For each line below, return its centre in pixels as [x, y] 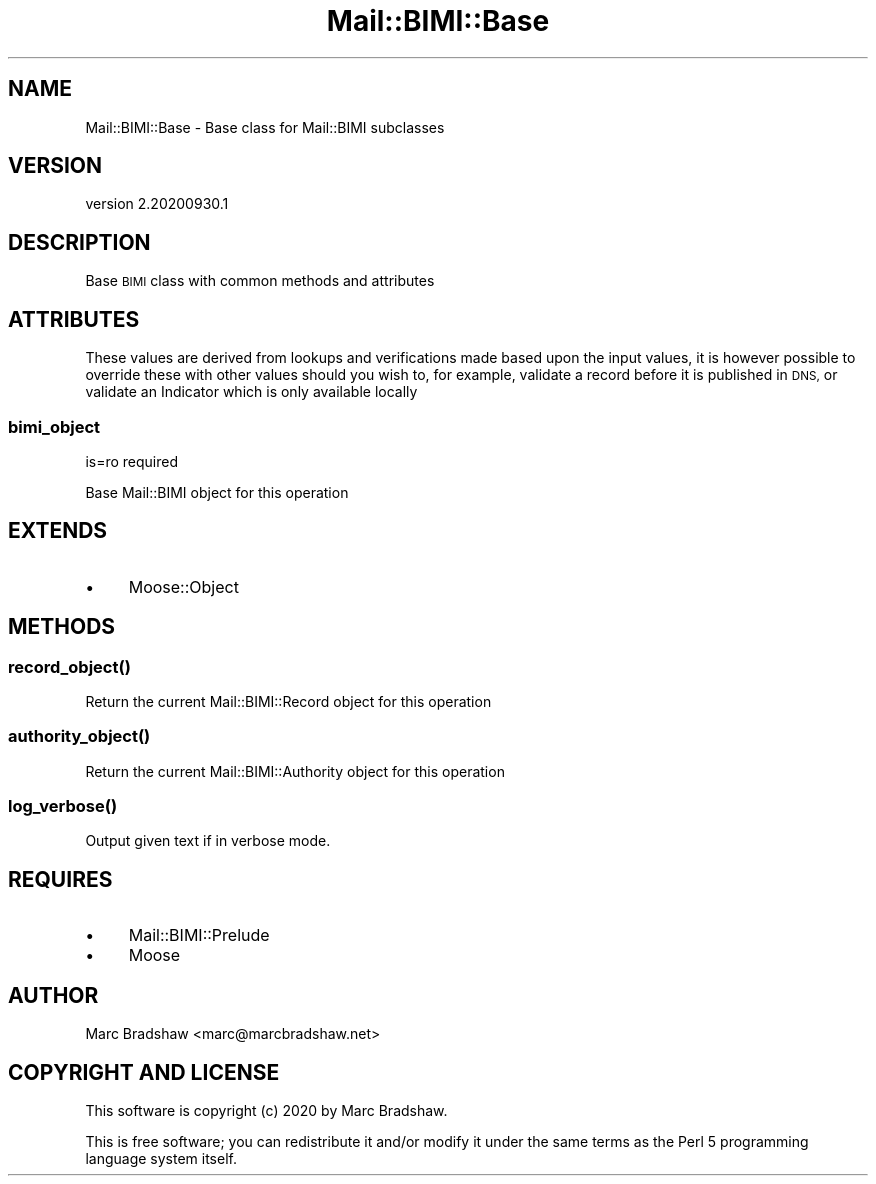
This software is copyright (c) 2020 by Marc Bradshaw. [266, 1110]
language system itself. [161, 1158]
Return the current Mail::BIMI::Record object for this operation [288, 701]
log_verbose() [63, 806]
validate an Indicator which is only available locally [251, 392]
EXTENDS [58, 531]
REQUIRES [60, 879]
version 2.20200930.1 [157, 204]
